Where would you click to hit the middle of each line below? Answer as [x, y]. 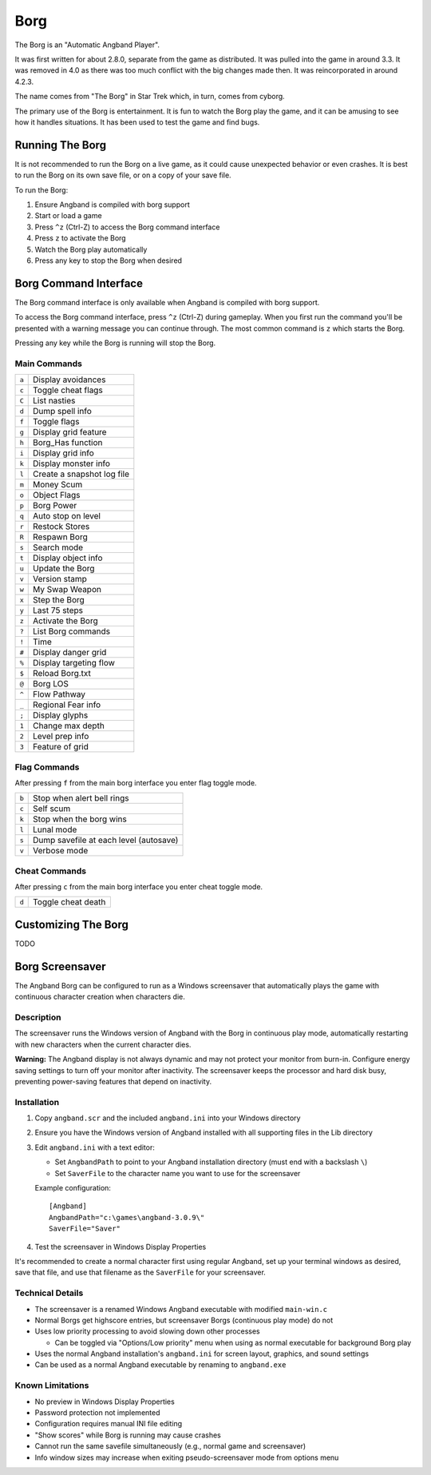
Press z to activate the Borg [81, 238]
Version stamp [60, 579]
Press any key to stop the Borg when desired [109, 260]
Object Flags [57, 495]
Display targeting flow [74, 663]
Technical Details [49, 1293]
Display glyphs [61, 715]
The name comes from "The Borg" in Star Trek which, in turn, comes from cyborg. [150, 97]
